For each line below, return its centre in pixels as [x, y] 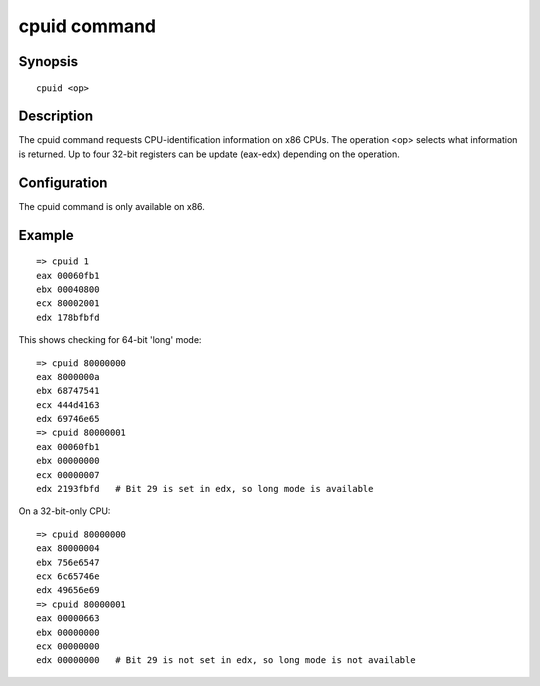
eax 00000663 [68, 618]
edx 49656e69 [68, 590]
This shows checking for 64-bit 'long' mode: [110, 340]
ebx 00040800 [68, 289]
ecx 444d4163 [68, 404]
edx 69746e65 [68, 419]
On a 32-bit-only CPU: [64, 511]
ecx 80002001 [68, 303]
